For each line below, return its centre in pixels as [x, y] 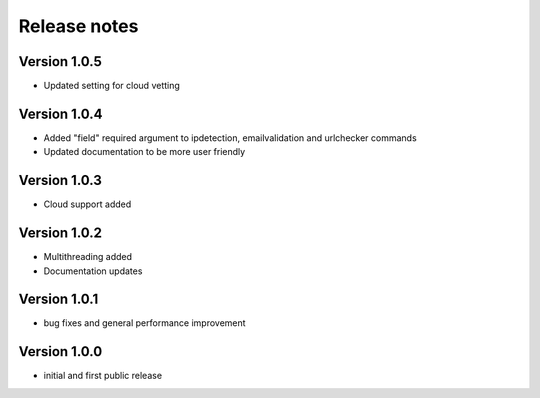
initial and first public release [103, 376]
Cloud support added [87, 204]
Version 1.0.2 [60, 233]
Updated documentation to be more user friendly [144, 152]
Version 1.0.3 [60, 180]
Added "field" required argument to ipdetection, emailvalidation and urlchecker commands [230, 137]
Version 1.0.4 [61, 113]
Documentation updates [93, 271]
